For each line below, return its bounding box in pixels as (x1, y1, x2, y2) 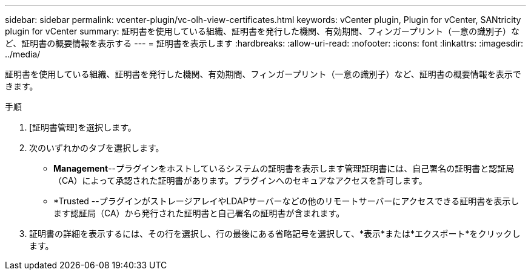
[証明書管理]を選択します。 (29, 122, 136, 132)
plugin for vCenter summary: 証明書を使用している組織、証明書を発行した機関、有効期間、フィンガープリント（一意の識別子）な (5, 26, 519, 36)
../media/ (5, 49, 41, 59)
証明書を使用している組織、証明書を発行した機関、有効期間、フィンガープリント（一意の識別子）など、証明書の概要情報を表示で (5, 69, 521, 79)
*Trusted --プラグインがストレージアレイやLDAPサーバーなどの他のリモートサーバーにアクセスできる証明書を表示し (53, 196, 519, 206)
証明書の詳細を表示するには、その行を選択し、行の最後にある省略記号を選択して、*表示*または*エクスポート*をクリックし (29, 228, 521, 239)
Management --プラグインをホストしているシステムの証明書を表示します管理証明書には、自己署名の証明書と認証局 (53, 163, 515, 173)
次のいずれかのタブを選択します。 (29, 143, 164, 153)
